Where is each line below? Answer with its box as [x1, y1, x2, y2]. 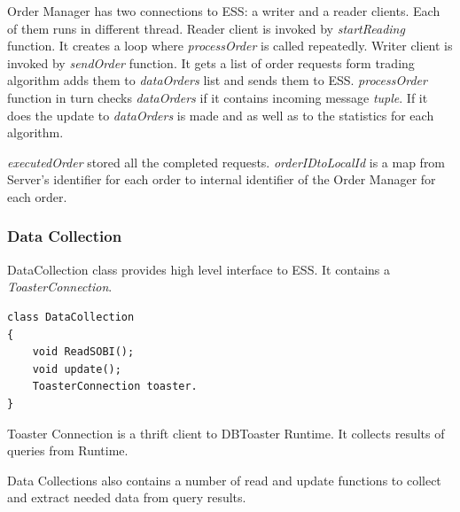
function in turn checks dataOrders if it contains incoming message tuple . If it [7, 88, 428, 106]
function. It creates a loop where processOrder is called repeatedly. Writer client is [7, 36, 453, 55]
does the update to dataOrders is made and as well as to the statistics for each [7, 105, 434, 124]
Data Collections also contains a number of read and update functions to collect [7, 470, 441, 489]
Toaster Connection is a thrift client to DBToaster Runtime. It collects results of [7, 423, 445, 442]
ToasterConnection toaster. [32, 380, 198, 393]
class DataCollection [7, 310, 135, 323]
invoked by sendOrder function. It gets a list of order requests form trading [7, 53, 415, 72]
